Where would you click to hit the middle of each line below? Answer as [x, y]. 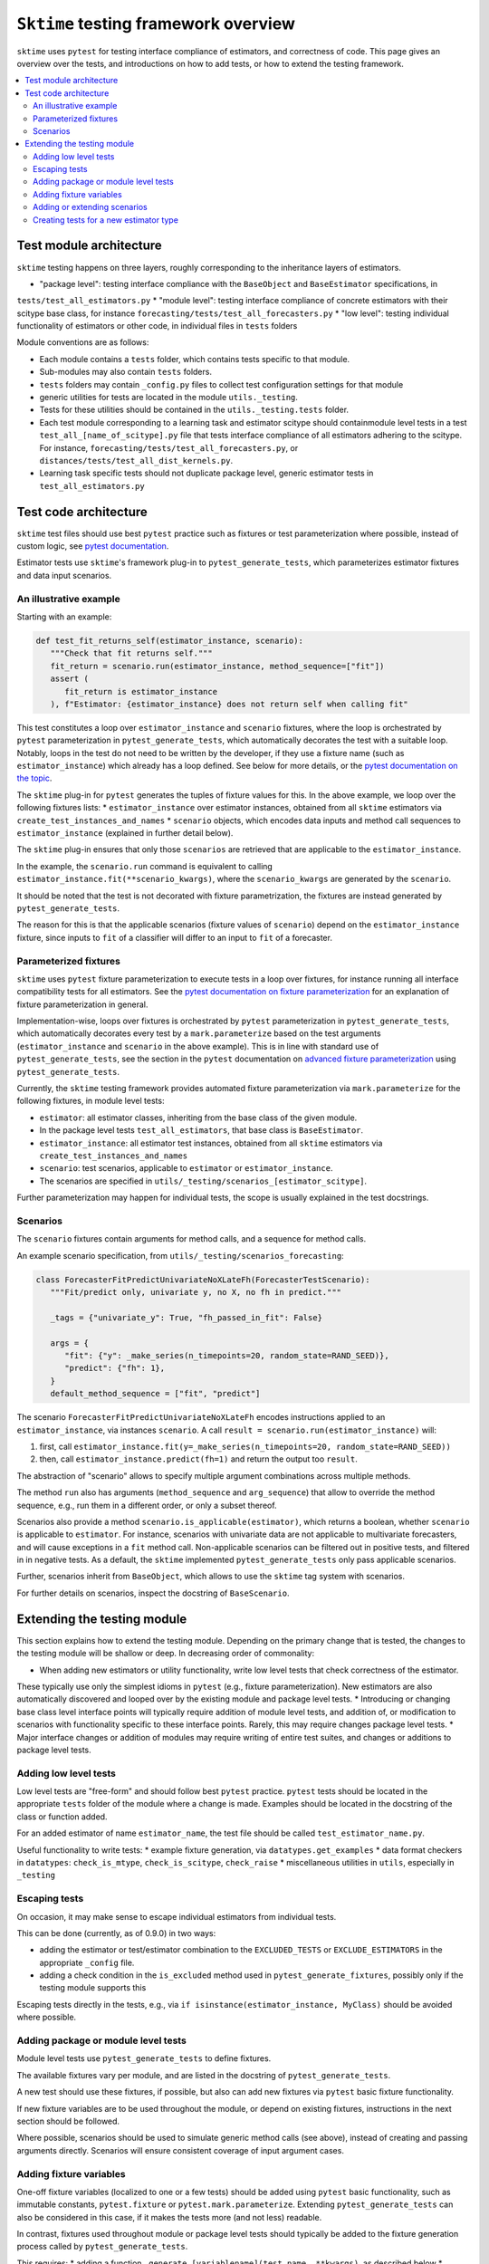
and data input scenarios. [64, 575]
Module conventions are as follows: [83, 342]
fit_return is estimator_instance [141, 691]
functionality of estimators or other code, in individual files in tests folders [157, 326]
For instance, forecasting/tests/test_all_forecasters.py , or [169, 447]
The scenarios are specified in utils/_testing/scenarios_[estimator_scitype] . [203, 1181]
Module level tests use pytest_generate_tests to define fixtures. [144, 2058]
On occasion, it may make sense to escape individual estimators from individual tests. [177, 1916]
